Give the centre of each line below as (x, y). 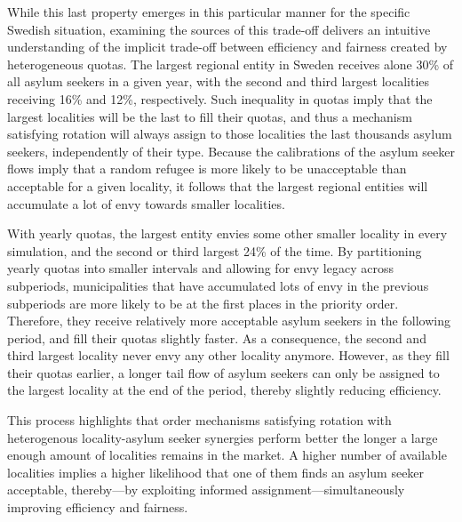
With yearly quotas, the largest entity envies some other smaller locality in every (227, 233)
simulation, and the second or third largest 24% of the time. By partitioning (215, 250)
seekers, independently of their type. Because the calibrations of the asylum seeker (231, 151)
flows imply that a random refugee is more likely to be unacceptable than (207, 169)
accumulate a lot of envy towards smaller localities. (146, 203)
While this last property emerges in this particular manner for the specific (209, 12)
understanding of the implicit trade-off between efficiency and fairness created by (227, 47)
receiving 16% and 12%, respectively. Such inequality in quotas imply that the (220, 98)
